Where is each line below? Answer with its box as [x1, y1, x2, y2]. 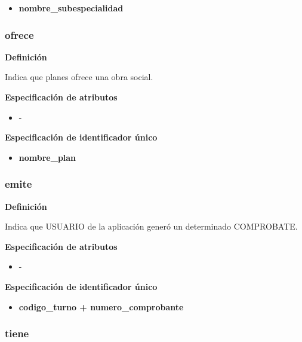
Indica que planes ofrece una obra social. [5, 71, 153, 83]
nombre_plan [19, 151, 76, 163]
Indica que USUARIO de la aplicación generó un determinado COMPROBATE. [5, 220, 298, 233]
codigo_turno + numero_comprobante [19, 300, 184, 313]
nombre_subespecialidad [19, 2, 124, 14]
